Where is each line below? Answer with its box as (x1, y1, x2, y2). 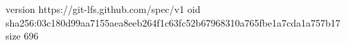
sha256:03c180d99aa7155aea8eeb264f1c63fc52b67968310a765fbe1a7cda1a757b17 (6, 15, 340, 29)
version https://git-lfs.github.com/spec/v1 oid (6, 2, 201, 16)
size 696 (6, 29, 39, 43)
